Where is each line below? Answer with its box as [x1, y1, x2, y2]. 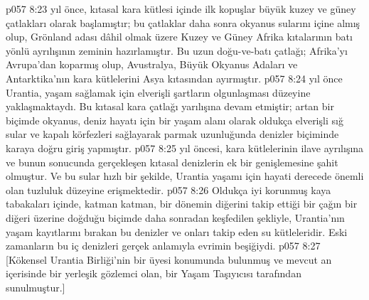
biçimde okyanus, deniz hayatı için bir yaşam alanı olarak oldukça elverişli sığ [6, 112, 343, 127]
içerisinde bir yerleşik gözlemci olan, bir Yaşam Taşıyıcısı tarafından [6, 266, 301, 281]
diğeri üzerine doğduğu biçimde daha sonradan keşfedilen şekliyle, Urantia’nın [6, 210, 345, 225]
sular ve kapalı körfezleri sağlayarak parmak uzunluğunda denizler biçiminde [6, 127, 339, 141]
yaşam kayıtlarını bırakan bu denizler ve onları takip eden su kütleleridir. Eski [6, 224, 348, 239]
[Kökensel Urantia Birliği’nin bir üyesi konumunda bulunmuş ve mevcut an [6, 252, 332, 267]
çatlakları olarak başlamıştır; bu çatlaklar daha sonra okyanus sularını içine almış [6, 15, 360, 30]
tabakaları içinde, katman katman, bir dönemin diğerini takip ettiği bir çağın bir [6, 196, 358, 211]
